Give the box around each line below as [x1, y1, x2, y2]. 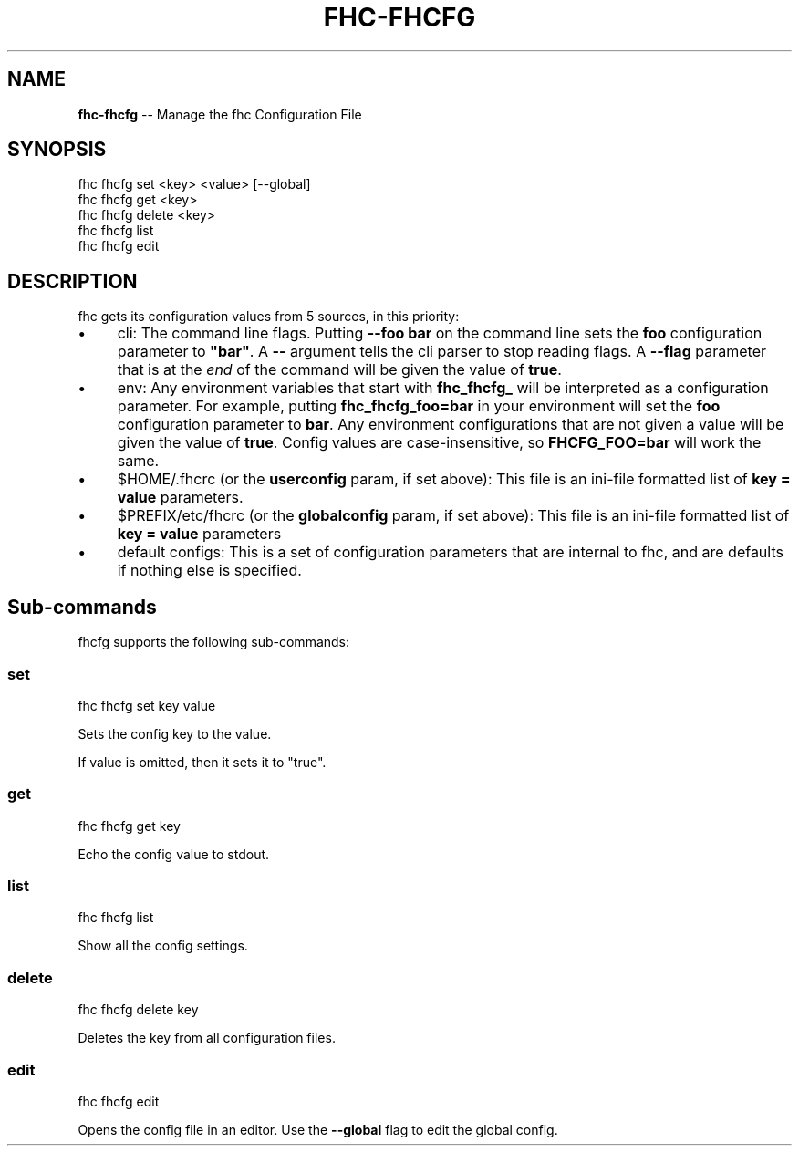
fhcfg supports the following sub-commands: [78, 634, 350, 650]
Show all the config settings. [78, 938, 248, 954]
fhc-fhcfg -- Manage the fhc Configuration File [78, 106, 362, 122]
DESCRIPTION [7, 269, 138, 293]
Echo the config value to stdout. [78, 846, 270, 862]
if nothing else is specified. [117, 561, 302, 580]
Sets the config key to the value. [78, 725, 272, 742]
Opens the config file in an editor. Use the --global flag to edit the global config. [78, 1121, 558, 1137]
